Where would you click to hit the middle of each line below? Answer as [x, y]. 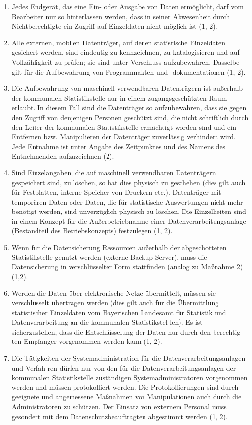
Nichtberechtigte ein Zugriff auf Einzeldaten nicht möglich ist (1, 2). [114, 26]
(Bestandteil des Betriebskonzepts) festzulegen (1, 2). [92, 231]
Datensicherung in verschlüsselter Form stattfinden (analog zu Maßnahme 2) [127, 267]
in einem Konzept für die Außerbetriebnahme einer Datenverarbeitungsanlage [129, 221]
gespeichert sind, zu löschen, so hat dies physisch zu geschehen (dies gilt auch [128, 182]
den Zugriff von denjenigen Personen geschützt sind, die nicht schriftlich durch [130, 117]
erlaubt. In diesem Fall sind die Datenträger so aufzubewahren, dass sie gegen [129, 107]
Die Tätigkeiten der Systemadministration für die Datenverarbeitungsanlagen [128, 358]
